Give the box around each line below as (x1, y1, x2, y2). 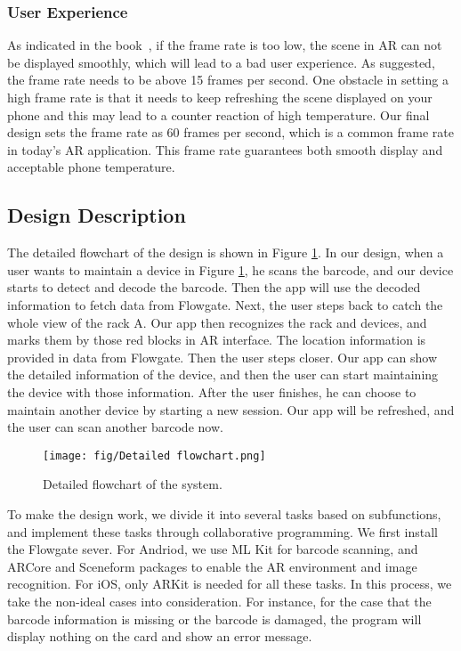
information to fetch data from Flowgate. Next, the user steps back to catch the (7, 295, 443, 313)
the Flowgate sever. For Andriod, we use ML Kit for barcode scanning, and (7, 540, 418, 558)
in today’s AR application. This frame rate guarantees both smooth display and (7, 140, 443, 159)
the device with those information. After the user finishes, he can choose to (7, 382, 417, 401)
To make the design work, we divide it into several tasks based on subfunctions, (7, 504, 441, 523)
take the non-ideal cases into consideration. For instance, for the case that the (7, 591, 432, 610)
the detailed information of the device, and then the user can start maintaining (7, 365, 439, 384)
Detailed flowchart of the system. (43, 475, 222, 493)
